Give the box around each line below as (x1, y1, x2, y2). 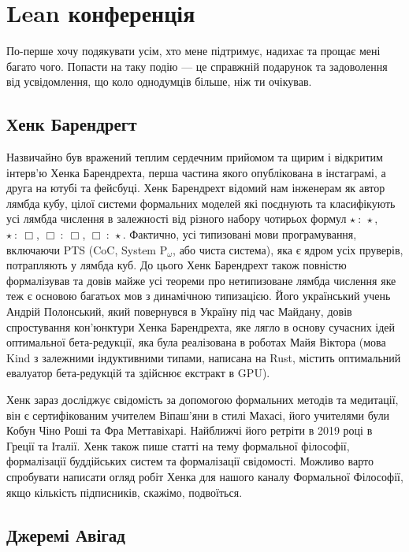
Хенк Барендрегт (6, 112, 137, 136)
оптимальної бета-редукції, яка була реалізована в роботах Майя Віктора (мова (6, 334, 386, 350)
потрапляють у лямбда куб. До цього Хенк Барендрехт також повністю (6, 257, 347, 273)
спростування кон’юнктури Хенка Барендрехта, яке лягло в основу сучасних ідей (6, 318, 396, 335)
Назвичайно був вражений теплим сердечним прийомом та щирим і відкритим (6, 149, 383, 165)
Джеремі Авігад (6, 522, 125, 546)
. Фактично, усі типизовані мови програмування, (122, 226, 357, 243)
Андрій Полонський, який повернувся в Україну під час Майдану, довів (6, 303, 352, 320)
